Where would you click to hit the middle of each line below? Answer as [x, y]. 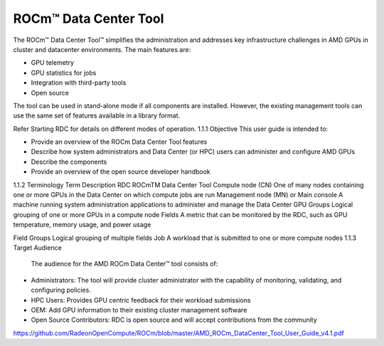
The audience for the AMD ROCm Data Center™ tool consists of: [124, 264]
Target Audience [37, 247]
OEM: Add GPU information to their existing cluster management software [139, 310]
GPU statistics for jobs [64, 73]
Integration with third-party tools [79, 83]
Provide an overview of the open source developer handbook [121, 172]
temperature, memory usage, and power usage [82, 225]
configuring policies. [61, 290]
